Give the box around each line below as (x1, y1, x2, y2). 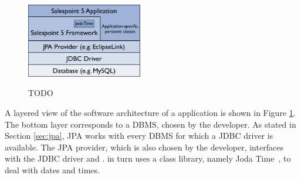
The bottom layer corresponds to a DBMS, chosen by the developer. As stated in (5, 118, 296, 130)
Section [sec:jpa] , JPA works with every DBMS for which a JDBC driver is (5, 129, 273, 142)
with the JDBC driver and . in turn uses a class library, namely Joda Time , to (5, 152, 291, 165)
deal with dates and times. (5, 163, 100, 176)
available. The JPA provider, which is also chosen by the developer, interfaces (5, 141, 283, 153)
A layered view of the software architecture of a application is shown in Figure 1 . (5, 106, 296, 118)
